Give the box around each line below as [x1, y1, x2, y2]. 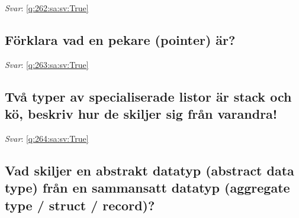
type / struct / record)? [5, 196, 155, 214]
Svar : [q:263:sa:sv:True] [5, 58, 89, 70]
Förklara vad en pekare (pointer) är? [5, 30, 236, 48]
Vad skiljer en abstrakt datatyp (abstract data [5, 161, 294, 179]
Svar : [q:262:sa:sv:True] [5, 2, 89, 14]
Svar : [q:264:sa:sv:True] [5, 132, 89, 144]
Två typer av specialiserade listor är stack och [5, 87, 292, 105]
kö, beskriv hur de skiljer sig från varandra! [5, 105, 278, 123]
